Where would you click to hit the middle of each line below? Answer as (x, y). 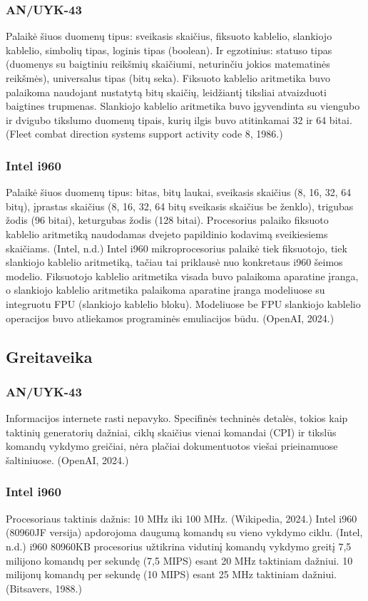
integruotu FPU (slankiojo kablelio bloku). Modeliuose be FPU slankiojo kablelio (183, 303)
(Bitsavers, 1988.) (44, 588)
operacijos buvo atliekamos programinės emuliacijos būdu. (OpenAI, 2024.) (170, 318)
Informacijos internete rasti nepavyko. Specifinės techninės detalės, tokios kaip (177, 418)
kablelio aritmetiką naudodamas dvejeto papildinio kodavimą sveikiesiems (167, 233)
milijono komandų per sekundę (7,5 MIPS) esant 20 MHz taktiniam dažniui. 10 (179, 560)
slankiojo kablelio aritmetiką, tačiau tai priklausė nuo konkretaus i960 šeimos (174, 262)
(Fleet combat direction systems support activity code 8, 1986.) (144, 134)
